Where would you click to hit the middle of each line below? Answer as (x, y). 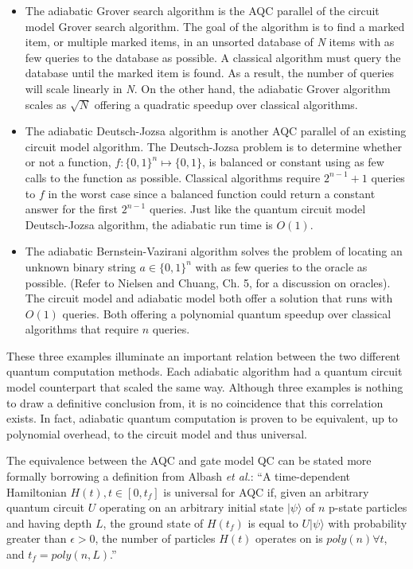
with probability (368, 522)
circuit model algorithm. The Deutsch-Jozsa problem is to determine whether (214, 146)
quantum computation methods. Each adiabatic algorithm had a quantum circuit (205, 371)
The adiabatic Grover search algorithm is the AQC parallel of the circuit (202, 10)
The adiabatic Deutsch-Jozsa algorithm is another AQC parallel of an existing (216, 131)
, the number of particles (155, 538)
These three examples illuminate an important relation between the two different (203, 355)
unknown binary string (80, 266)
